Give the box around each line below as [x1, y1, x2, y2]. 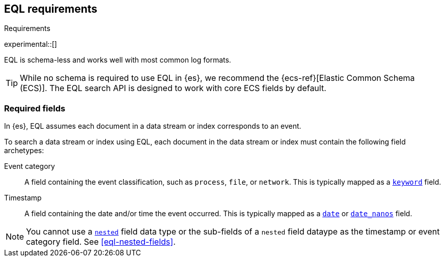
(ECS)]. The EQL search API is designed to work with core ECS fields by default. [20, 83, 326, 94]
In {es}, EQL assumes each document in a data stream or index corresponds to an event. [4, 122, 301, 131]
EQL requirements [4, 3, 98, 15]
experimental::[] [4, 40, 57, 49]
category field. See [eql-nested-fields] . [26, 237, 176, 247]
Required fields [4, 103, 66, 113]
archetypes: [4, 146, 44, 155]
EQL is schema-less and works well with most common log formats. [4, 55, 231, 65]
